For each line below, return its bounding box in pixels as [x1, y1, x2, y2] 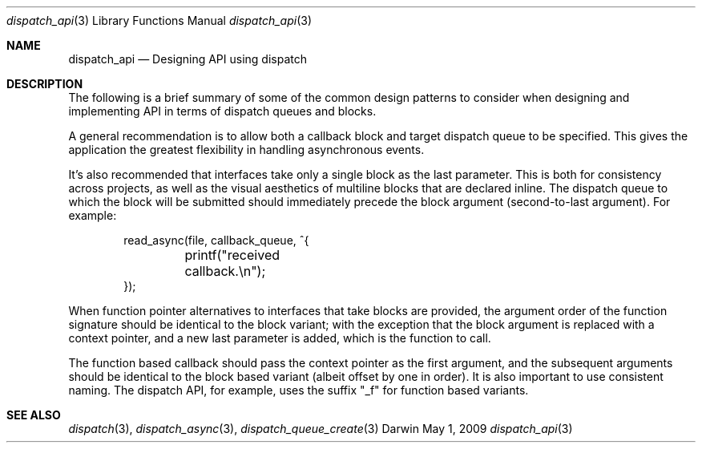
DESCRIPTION [6, 77, 83, 91]
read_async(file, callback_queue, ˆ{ [123, 233, 309, 247]
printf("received [184, 247, 280, 263]
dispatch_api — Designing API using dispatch [68, 52, 307, 66]
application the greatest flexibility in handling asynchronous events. [68, 143, 425, 156]
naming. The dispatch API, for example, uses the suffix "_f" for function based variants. [68, 383, 529, 397]
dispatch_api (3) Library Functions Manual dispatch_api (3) [6, 14, 312, 27]
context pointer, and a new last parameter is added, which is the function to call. [68, 331, 491, 345]
